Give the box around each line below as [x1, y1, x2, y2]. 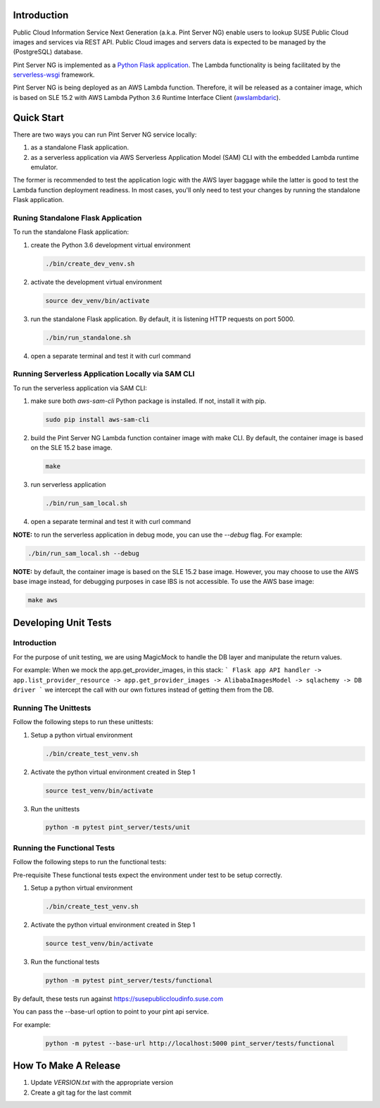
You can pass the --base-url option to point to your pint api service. [13, 1007, 209, 1016]
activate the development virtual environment [30, 278, 163, 286]
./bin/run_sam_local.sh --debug [27, 549, 140, 557]
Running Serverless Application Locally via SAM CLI [13, 369, 195, 379]
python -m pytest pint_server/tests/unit [45, 823, 191, 831]
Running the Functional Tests [13, 842, 115, 852]
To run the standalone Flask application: [13, 228, 129, 236]
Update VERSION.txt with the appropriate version [30, 1078, 174, 1087]
